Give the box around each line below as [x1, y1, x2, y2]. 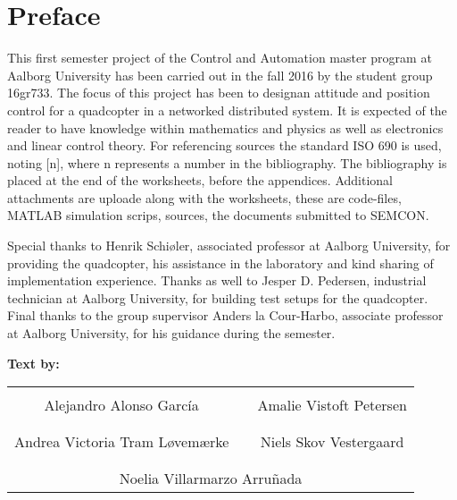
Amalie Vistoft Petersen [257, 394, 407, 416]
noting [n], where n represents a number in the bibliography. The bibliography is [7, 153, 447, 172]
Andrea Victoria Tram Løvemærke [14, 431, 229, 453]
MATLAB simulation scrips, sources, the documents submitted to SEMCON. [7, 206, 429, 225]
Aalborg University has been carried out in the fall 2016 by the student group [7, 65, 433, 84]
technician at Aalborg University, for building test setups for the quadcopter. [7, 288, 428, 307]
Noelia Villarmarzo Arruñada [119, 468, 303, 489]
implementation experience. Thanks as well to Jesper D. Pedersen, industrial [7, 271, 427, 290]
